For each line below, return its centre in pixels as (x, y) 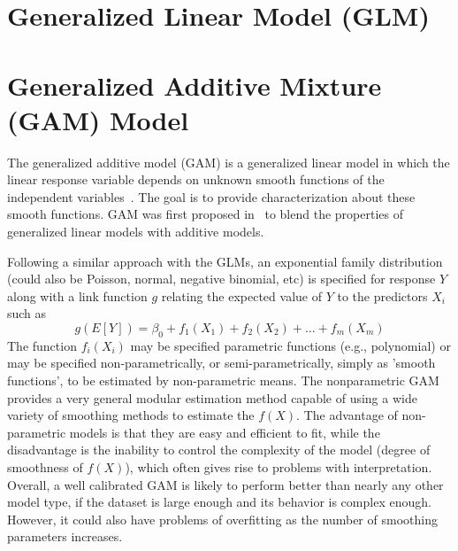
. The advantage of (347, 415)
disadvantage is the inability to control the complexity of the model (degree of (219, 450)
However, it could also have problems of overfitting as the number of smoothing (222, 519)
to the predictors (382, 295)
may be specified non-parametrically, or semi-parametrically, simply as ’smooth (221, 363)
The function (42, 345)
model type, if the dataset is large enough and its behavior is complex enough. (219, 502)
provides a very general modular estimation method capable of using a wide (212, 397)
